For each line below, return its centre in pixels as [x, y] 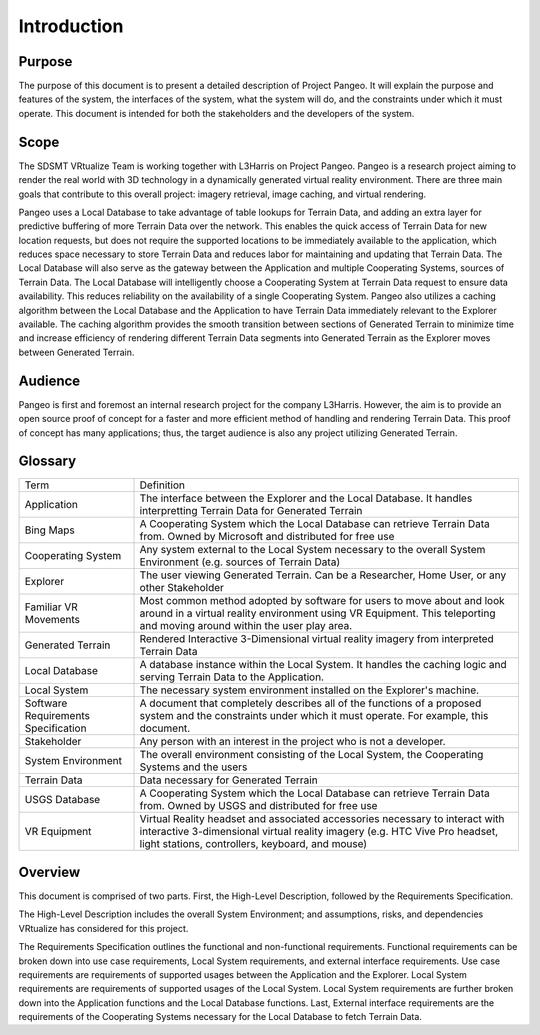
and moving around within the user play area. [246, 626]
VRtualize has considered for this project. [103, 928]
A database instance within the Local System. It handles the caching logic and [323, 665]
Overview [49, 871]
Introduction [71, 26]
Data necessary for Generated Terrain [229, 780]
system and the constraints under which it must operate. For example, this [314, 716]
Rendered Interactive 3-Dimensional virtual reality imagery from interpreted [316, 639]
